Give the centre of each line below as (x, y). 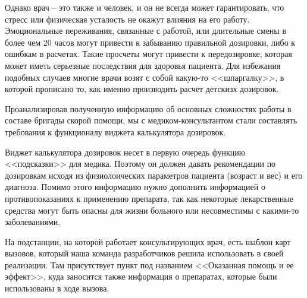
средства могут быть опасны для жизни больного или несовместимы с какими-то (152, 210)
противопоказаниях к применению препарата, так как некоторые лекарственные (149, 198)
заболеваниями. (33, 222)
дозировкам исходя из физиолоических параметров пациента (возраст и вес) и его (154, 175)
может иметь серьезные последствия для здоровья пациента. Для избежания (143, 65)
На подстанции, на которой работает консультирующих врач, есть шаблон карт (148, 241)
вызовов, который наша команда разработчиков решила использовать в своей (144, 253)
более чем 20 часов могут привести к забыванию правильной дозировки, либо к (150, 42)
